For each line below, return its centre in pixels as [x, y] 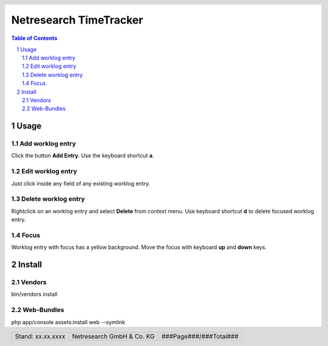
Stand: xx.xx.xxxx [40, 336]
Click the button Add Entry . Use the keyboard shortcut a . [83, 156]
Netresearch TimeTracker [77, 20]
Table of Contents [34, 38]
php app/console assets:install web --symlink [68, 322]
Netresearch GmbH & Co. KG [113, 336]
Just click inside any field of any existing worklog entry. [81, 183]
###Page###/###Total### [200, 336]
